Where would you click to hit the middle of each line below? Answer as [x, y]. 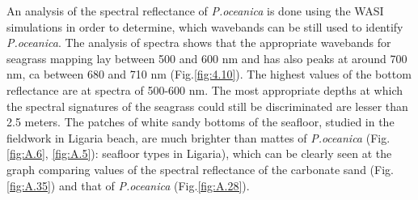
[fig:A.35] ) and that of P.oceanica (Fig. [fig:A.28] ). [128, 185]
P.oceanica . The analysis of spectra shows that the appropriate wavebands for [199, 43]
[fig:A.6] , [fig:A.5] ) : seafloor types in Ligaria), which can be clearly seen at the [199, 153]
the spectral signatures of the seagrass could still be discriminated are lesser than [207, 106]
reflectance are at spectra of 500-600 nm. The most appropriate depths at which [205, 89]
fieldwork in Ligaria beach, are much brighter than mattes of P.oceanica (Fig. [198, 137]
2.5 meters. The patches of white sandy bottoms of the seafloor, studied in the [201, 122]
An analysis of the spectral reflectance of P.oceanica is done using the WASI [195, 11]
